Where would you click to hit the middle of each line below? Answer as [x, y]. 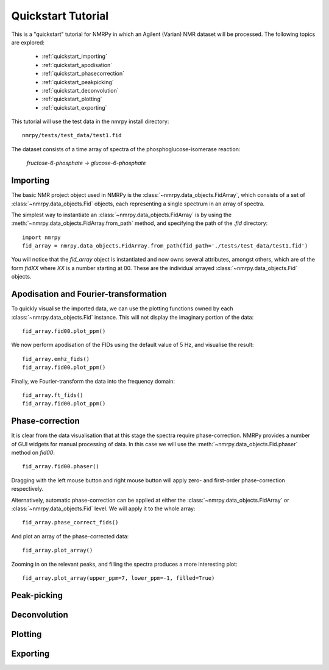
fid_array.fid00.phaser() [61, 467]
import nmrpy [41, 237]
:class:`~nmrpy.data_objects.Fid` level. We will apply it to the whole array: [103, 508]
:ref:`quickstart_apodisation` [77, 65]
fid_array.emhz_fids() [56, 359]
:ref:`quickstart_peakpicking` [78, 82]
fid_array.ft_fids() [53, 395]
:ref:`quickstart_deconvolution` [80, 90]
